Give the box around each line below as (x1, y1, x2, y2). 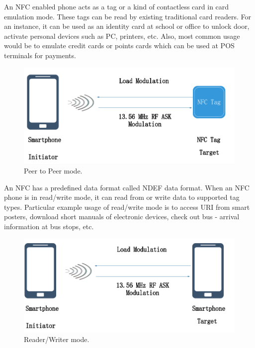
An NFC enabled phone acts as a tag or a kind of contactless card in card (4, 1, 229, 11)
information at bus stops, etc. (4, 221, 94, 232)
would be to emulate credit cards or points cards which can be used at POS (4, 40, 235, 51)
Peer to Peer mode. (24, 166, 83, 176)
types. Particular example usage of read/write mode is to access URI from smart (4, 201, 250, 212)
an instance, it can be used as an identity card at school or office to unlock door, (4, 21, 250, 31)
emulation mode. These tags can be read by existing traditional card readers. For (4, 11, 251, 21)
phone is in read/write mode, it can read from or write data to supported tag (4, 192, 240, 202)
